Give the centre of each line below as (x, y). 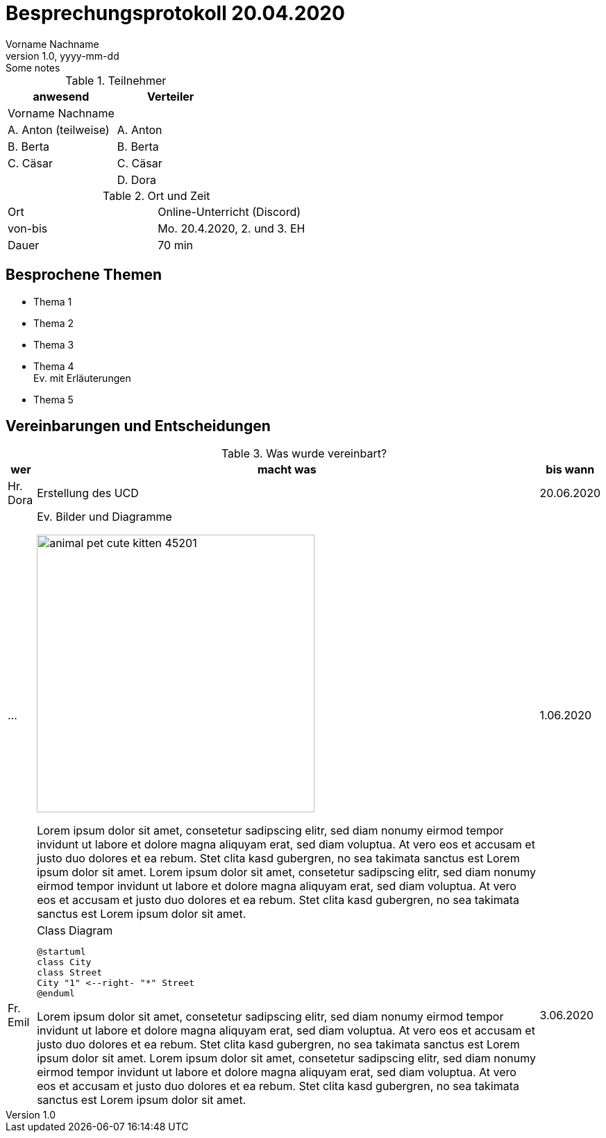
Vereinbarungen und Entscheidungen (138, 426)
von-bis (28, 228)
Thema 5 (53, 399)
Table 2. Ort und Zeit (157, 195)
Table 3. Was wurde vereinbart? (304, 454)
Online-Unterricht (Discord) (229, 211)
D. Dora (136, 179)
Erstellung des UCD (88, 493)
